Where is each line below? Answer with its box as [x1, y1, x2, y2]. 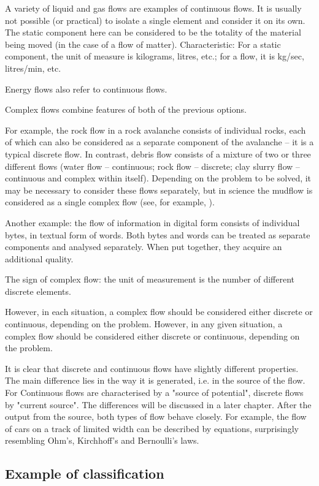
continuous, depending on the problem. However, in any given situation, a [5, 317, 283, 330]
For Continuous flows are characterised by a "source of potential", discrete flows [5, 386, 304, 399]
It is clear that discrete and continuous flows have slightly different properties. [5, 362, 299, 374]
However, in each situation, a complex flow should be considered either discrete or [5, 305, 313, 318]
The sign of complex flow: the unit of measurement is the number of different [5, 273, 295, 286]
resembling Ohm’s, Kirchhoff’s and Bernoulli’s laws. [5, 434, 199, 447]
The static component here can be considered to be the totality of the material [5, 26, 301, 39]
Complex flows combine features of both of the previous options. [5, 103, 247, 116]
